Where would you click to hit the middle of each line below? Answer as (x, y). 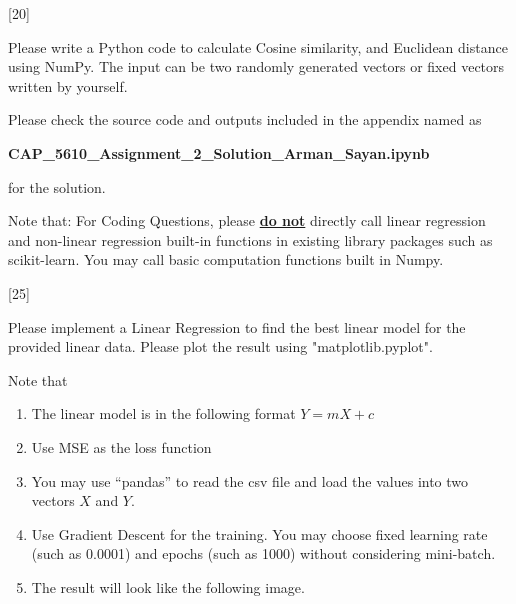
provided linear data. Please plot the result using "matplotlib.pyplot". (220, 346)
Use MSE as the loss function (121, 446)
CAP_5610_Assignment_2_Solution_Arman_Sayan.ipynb (219, 152)
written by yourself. (68, 85)
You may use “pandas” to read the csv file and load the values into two (250, 480)
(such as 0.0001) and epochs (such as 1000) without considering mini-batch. (263, 553)
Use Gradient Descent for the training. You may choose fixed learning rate (259, 533)
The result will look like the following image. (168, 586)
